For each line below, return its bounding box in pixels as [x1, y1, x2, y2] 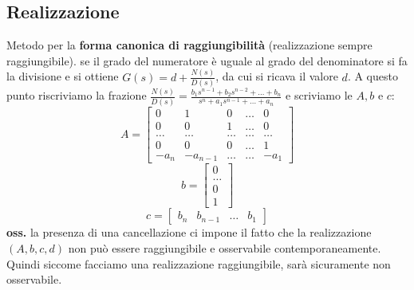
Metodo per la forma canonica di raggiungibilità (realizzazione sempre [6, 37, 373, 53]
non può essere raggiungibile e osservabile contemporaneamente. [68, 239, 381, 256]
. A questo [347, 68, 398, 84]
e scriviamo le [286, 87, 353, 104]
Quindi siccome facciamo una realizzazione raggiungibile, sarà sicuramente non [6, 255, 391, 272]
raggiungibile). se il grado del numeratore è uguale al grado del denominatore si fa [6, 52, 408, 69]
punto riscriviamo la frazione [6, 87, 147, 104]
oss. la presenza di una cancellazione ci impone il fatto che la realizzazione [6, 224, 372, 241]
